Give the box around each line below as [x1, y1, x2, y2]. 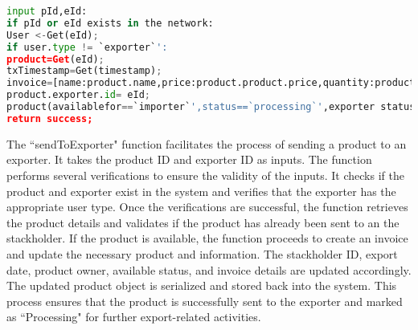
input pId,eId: [6, 6, 88, 17]
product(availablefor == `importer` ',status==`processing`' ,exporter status [6, 101, 416, 112]
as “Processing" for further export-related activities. [6, 308, 261, 325]
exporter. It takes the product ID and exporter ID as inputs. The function [6, 151, 372, 168]
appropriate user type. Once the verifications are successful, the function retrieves [6, 198, 408, 215]
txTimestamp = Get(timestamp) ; [6, 65, 162, 77]
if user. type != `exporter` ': [6, 41, 168, 53]
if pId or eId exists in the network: [6, 17, 214, 29]
